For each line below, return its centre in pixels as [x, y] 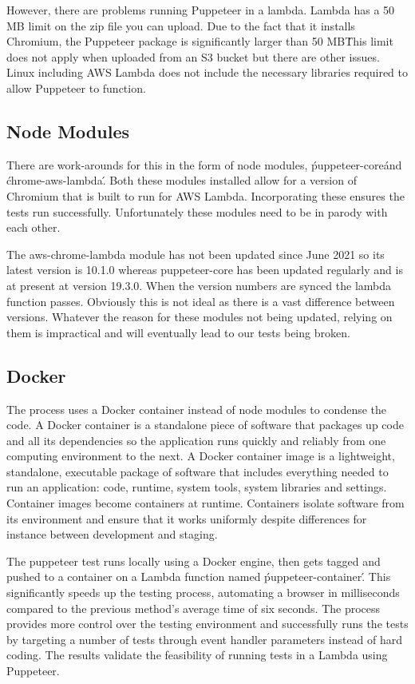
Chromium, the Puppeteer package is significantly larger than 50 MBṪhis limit [200, 41]
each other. [34, 227]
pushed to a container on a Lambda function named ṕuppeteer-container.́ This [199, 577]
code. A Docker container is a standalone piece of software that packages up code [205, 425]
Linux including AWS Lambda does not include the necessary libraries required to [207, 72]
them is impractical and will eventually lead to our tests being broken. [178, 332]
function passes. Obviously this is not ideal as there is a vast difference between [201, 301]
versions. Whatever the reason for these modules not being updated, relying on [200, 317]
